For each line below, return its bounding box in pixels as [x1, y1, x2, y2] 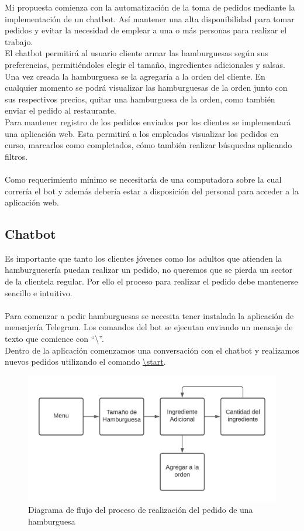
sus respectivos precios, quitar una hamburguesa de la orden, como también [5, 93, 275, 105]
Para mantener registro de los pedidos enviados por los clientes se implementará [5, 115, 291, 128]
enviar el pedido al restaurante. [5, 104, 116, 117]
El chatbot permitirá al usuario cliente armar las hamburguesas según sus [5, 47, 268, 59]
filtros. [5, 150, 28, 162]
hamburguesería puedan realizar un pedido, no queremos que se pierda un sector [5, 263, 293, 276]
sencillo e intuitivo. [5, 286, 72, 299]
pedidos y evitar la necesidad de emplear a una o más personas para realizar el [5, 24, 287, 36]
